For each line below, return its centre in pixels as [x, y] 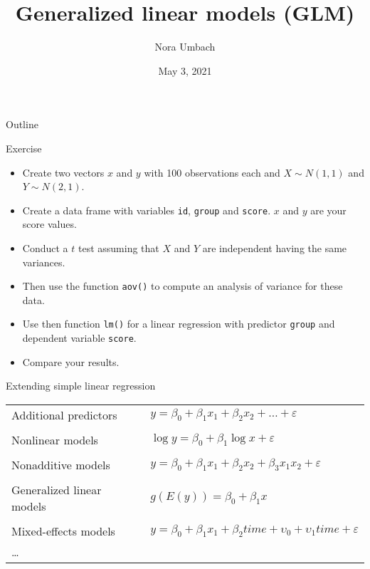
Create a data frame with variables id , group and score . [147, 210]
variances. [44, 262]
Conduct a [45, 247]
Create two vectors [63, 172]
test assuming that [118, 247]
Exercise [24, 148]
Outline [22, 124]
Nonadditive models [61, 464]
